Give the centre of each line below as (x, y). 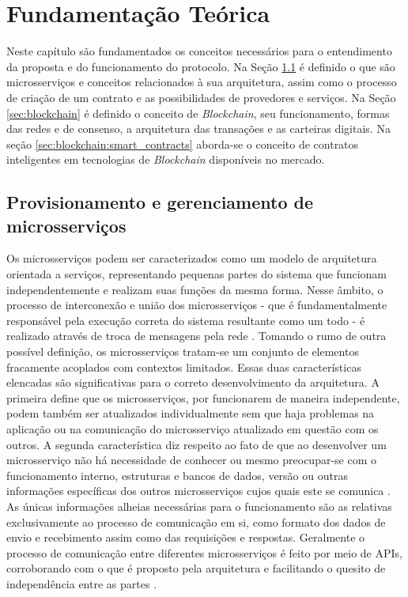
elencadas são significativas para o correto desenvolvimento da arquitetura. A (193, 382)
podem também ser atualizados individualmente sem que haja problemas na (191, 413)
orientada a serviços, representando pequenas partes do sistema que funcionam (196, 274)
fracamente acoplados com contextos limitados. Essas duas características (184, 367)
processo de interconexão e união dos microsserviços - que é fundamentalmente (197, 305)
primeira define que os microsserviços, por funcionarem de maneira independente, (203, 397)
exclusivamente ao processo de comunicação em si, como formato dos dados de (196, 521)
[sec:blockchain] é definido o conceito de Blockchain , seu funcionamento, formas (198, 113)
